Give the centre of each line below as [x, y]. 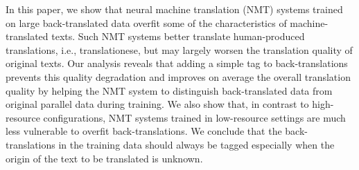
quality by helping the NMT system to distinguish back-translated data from [169, 90]
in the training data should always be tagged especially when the [196, 144]
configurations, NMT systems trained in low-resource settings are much [194, 117]
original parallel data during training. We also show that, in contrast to [157, 104]
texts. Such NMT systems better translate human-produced [178, 36]
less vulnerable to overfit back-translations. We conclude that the [144, 131]
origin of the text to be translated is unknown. [104, 158]
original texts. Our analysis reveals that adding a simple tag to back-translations [177, 63]
